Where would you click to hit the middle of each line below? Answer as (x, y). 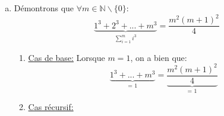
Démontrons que (44, 8)
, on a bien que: (159, 57)
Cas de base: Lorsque (67, 57)
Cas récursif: (51, 107)
